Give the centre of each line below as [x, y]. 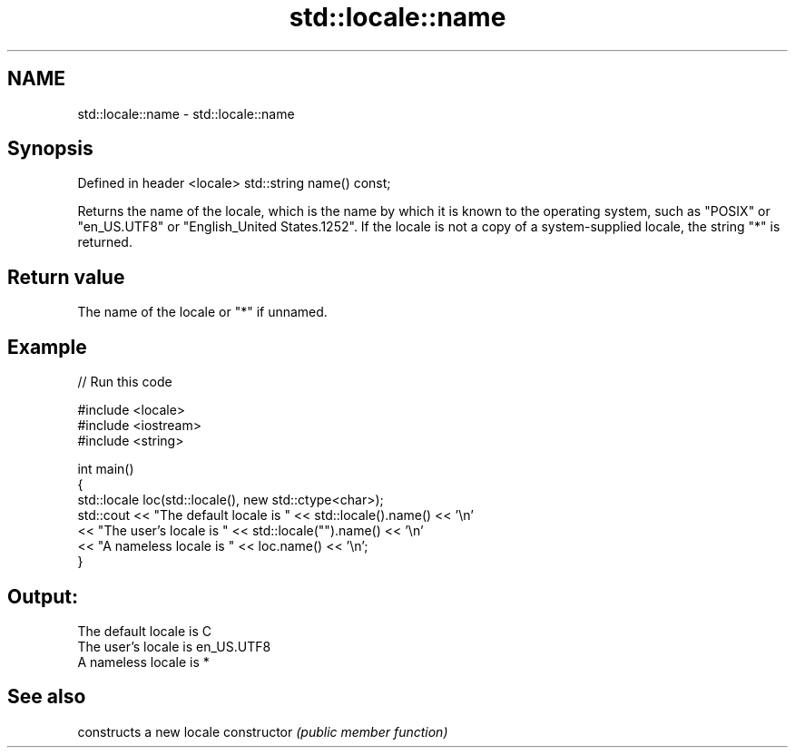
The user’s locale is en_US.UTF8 [174, 646]
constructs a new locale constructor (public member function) [263, 731]
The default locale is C [144, 631]
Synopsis [50, 149]
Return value [66, 277]
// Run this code [125, 382]
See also [47, 697]
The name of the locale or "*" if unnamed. [202, 312]
